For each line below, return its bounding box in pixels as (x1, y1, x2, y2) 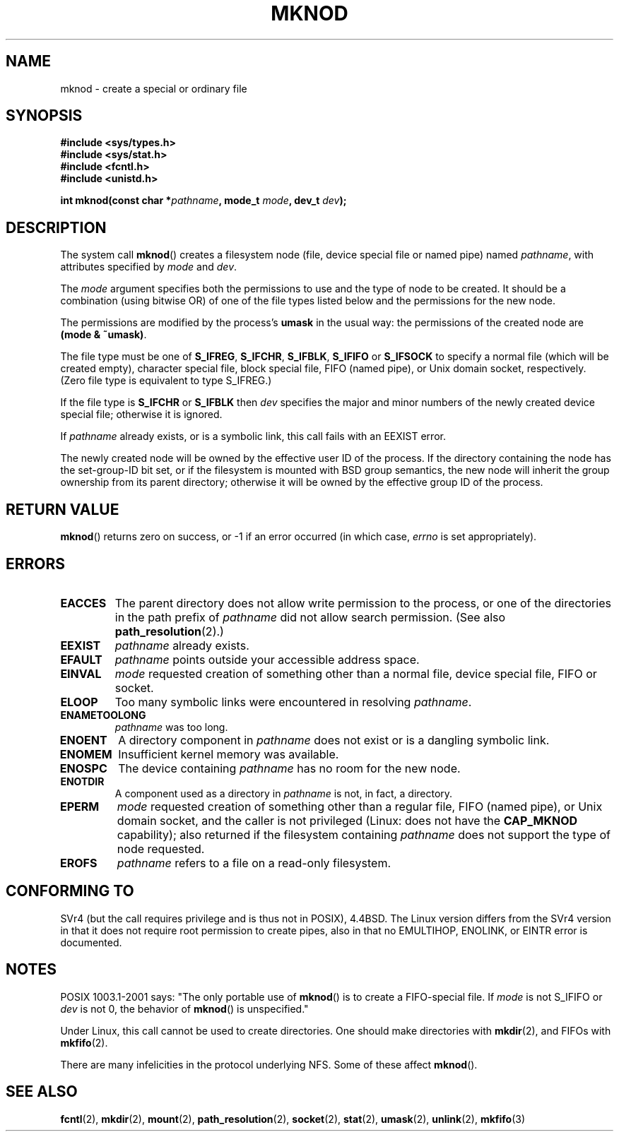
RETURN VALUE (6, 500, 119, 518)
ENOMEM (59, 746, 112, 761)
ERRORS (6, 554, 66, 573)
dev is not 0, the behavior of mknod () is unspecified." (60, 1002, 309, 1015)
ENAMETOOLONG (60, 708, 146, 721)
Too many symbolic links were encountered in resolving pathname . (114, 694, 472, 709)
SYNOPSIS (6, 107, 83, 125)
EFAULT (60, 652, 102, 667)
